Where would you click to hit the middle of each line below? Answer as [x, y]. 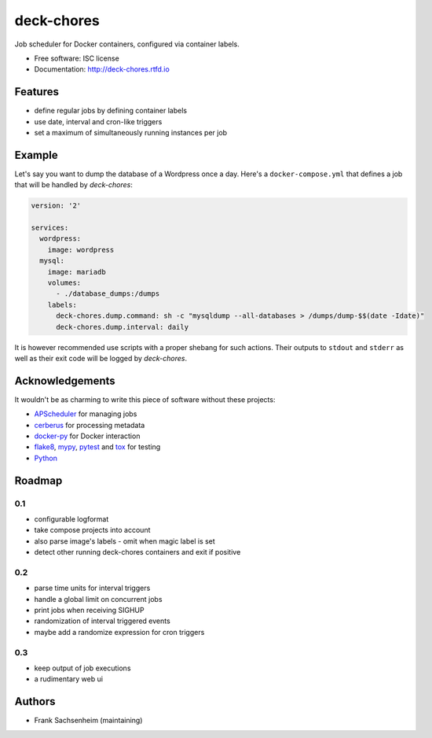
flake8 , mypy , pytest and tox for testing [97, 447]
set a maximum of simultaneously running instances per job [131, 133]
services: [50, 228]
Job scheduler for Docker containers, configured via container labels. [127, 44]
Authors [35, 701]
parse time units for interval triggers [92, 588]
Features [37, 92]
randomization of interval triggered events [102, 621]
